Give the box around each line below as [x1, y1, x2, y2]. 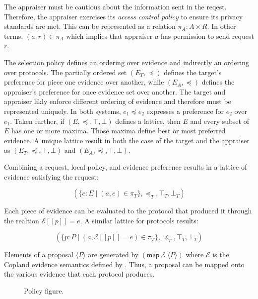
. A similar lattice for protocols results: [80, 215, 198, 225]
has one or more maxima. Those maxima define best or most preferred [11, 125, 226, 136]
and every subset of [190, 115, 249, 126]
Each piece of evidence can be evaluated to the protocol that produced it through [4, 205, 252, 216]
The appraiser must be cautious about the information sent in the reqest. [4, 1, 227, 11]
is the [212, 249, 229, 260]
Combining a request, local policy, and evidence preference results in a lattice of [4, 161, 247, 172]
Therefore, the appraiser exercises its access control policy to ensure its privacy [4, 11, 243, 21]
